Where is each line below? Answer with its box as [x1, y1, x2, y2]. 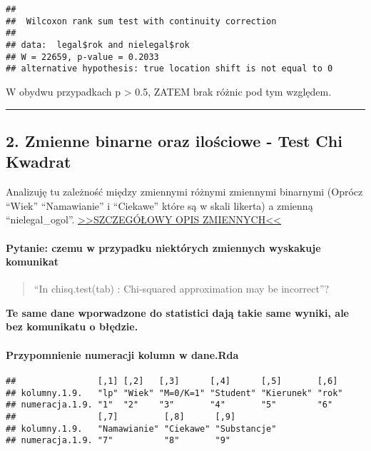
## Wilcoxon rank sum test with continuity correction [6, 16, 277, 26]
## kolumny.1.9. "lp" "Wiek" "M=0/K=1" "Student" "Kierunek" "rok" [6, 387, 343, 398]
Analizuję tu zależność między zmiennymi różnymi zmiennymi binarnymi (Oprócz [6, 184, 363, 199]
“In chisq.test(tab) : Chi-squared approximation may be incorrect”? [34, 281, 330, 296]
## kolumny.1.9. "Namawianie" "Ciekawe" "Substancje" [6, 423, 277, 434]
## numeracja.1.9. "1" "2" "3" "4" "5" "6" [6, 400, 333, 410]
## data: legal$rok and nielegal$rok [6, 39, 190, 50]
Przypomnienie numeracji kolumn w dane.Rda [6, 347, 239, 362]
